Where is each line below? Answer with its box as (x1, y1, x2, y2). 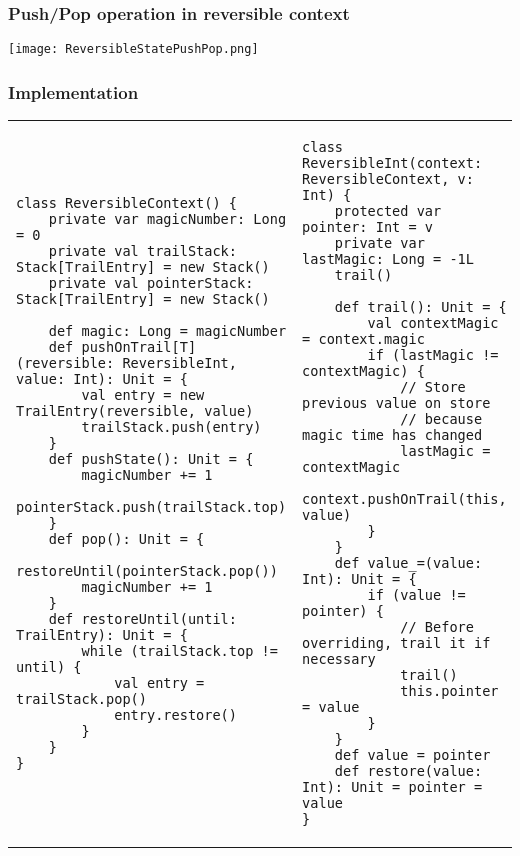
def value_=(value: (334, 555, 483, 572)
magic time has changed (302, 427, 483, 444)
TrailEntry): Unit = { (16, 627, 188, 644)
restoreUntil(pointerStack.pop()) (16, 563, 278, 580)
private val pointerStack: (48, 275, 254, 292)
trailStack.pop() (16, 691, 147, 708)
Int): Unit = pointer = (302, 779, 483, 796)
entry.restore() (114, 707, 237, 724)
